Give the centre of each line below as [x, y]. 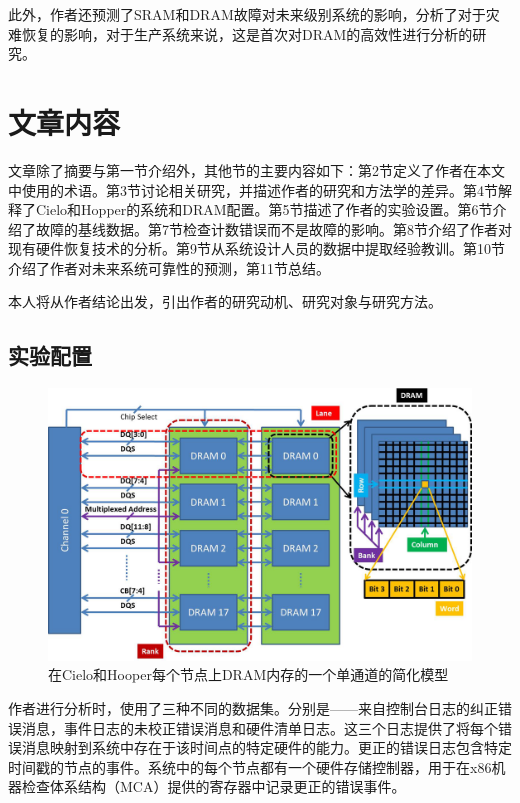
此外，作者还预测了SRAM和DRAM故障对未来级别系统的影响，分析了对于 [247, 14]
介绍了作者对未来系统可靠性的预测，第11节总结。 [169, 267]
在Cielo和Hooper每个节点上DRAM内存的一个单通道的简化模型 [248, 674]
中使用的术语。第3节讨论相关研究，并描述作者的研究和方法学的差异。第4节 [253, 189]
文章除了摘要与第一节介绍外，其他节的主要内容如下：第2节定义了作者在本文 [256, 169]
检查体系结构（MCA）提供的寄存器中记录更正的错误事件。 [213, 786]
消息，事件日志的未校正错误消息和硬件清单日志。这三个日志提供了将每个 [259, 727]
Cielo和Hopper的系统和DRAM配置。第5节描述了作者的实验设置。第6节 [264, 209]
